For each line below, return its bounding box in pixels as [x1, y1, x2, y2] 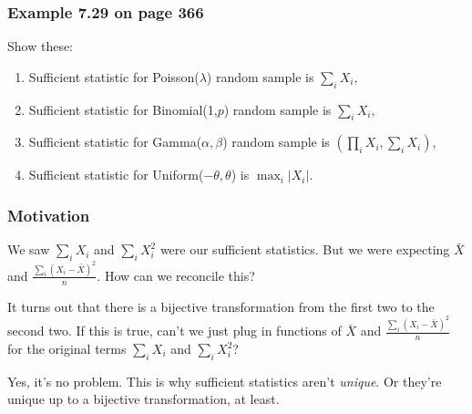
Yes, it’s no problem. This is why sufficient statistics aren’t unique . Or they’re [7, 371, 442, 390]
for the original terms [7, 339, 127, 358]
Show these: [7, 36, 74, 56]
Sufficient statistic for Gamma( [28, 132, 202, 151]
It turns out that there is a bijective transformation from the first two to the [7, 296, 435, 316]
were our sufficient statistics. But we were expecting [159, 240, 450, 259]
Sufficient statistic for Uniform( [28, 165, 204, 184]
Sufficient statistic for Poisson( [28, 67, 200, 86]
